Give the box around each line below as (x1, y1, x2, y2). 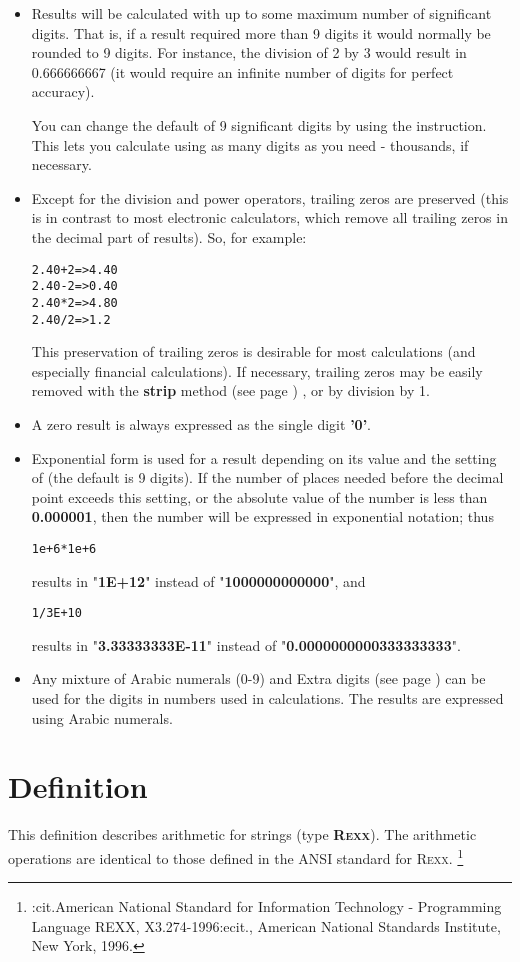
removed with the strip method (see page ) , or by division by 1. (31, 380, 430, 401)
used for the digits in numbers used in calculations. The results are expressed (31, 688, 504, 708)
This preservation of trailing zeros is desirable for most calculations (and (31, 341, 476, 362)
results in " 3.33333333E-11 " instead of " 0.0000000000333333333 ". (31, 634, 461, 655)
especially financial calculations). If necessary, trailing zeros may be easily (31, 360, 483, 381)
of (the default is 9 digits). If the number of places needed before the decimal (31, 467, 504, 488)
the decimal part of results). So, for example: (31, 226, 307, 247)
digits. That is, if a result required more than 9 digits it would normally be (31, 22, 491, 43)
